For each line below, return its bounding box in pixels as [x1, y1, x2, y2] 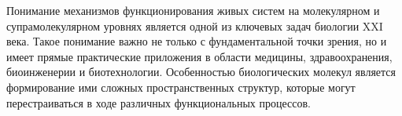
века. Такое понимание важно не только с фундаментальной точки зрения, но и [6, 33, 387, 49]
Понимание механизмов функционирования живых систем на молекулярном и [6, 2, 380, 18]
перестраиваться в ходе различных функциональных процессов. [6, 94, 311, 111]
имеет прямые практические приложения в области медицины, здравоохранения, [6, 48, 393, 64]
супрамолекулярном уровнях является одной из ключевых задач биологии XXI [6, 17, 383, 34]
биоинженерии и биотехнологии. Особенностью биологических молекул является [6, 63, 396, 80]
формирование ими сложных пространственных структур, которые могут [6, 78, 356, 95]
